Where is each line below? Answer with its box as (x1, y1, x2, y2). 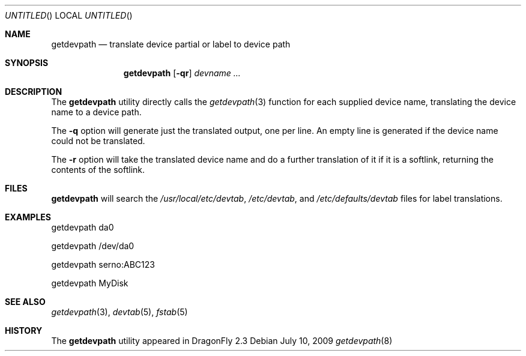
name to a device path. (51, 107, 142, 117)
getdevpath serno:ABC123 (51, 259, 155, 270)
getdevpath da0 (51, 222, 114, 232)
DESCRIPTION (5, 86, 62, 97)
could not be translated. (51, 136, 145, 146)
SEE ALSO (5, 297, 46, 307)
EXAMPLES (5, 212, 51, 222)
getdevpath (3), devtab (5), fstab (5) (51, 307, 188, 317)
